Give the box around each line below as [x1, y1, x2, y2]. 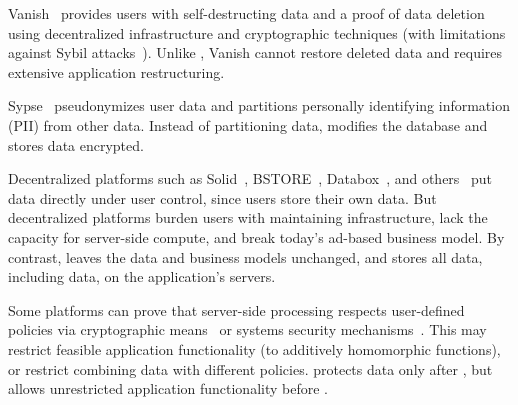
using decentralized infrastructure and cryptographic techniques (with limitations [8, 22, 506, 43]
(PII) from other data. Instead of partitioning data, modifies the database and [8, 114, 488, 135]
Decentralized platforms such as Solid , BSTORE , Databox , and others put [8, 168, 493, 189]
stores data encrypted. [8, 134, 144, 155]
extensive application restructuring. [8, 61, 225, 82]
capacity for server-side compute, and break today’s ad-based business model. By [8, 226, 505, 247]
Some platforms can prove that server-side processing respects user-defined [8, 299, 465, 320]
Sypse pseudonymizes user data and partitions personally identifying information [8, 95, 510, 116]
